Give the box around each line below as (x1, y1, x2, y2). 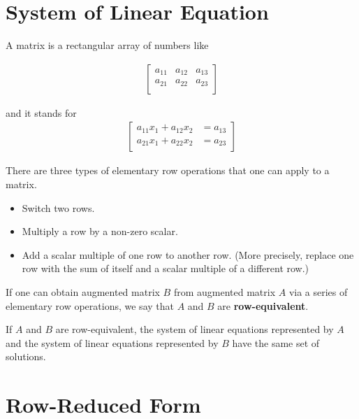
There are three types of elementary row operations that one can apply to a (6, 163, 330, 178)
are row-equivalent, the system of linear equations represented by (55, 322, 334, 336)
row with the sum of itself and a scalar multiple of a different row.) (22, 261, 309, 276)
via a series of (288, 284, 348, 299)
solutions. (6, 349, 46, 364)
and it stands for (6, 105, 77, 120)
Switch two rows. (22, 200, 95, 215)
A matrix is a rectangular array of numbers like (6, 38, 209, 52)
